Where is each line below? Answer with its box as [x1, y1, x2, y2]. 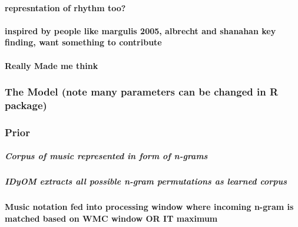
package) [5, 98, 47, 112]
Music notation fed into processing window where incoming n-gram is [5, 200, 294, 213]
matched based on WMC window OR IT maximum [5, 212, 218, 224]
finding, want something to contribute [5, 36, 162, 48]
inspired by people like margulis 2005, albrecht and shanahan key [5, 24, 276, 37]
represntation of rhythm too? [5, 1, 126, 14]
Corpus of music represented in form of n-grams [5, 150, 208, 162]
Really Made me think [5, 59, 98, 71]
